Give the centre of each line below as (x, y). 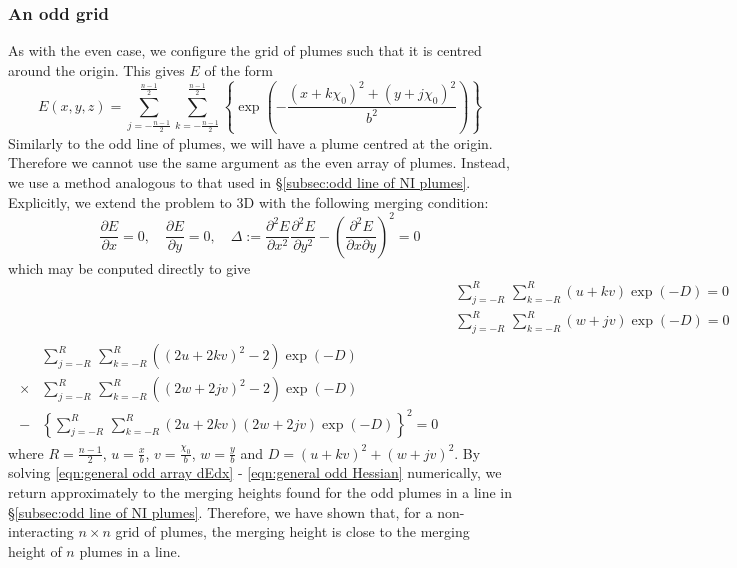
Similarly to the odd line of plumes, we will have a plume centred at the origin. (250, 142)
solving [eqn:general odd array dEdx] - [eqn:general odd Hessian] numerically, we (255, 472)
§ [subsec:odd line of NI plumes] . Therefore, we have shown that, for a (220, 511)
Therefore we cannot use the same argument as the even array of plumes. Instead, (259, 162)
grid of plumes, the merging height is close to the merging (292, 531)
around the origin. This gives (96, 69)
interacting (41, 531)
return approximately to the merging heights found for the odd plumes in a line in (260, 492)
